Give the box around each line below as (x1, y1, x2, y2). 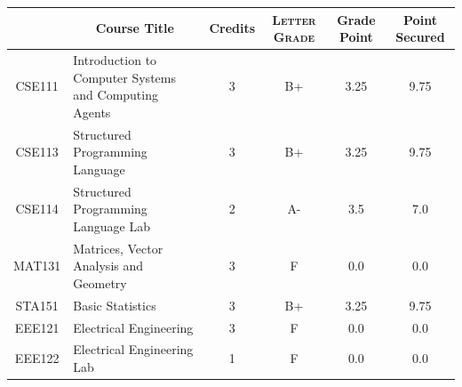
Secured (395, 28, 445, 46)
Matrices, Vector (73, 238, 163, 257)
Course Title (95, 19, 174, 37)
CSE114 (15, 199, 59, 218)
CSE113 (15, 142, 59, 161)
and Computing (73, 85, 158, 104)
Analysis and (73, 256, 144, 275)
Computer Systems (73, 68, 176, 86)
